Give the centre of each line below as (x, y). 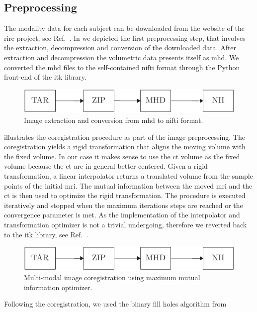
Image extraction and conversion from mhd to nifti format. (114, 120)
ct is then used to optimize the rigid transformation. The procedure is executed (125, 195)
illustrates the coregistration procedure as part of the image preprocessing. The (125, 137)
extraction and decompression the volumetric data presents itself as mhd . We (122, 57)
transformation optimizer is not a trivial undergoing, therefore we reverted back (126, 224)
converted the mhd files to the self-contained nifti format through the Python (122, 67)
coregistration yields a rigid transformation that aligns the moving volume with (125, 147)
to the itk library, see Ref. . (46, 234)
